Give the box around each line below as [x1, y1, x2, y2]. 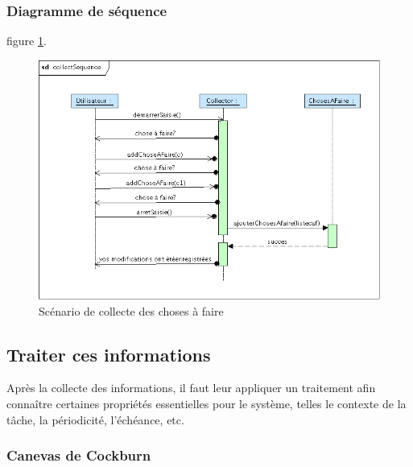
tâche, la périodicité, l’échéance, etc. [6, 411, 184, 428]
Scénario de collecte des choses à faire [39, 302, 224, 319]
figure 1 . [6, 32, 47, 49]
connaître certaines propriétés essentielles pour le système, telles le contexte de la [6, 395, 407, 411]
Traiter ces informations [6, 341, 211, 366]
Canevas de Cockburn [6, 445, 151, 465]
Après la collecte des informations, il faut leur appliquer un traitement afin [6, 379, 376, 396]
